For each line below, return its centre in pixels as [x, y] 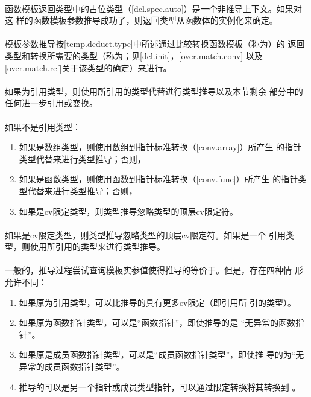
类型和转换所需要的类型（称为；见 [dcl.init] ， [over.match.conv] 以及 [134, 55]
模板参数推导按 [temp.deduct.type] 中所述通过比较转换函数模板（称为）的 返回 [155, 44]
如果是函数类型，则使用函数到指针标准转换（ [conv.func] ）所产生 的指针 [159, 179]
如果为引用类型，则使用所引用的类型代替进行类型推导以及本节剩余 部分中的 [154, 91]
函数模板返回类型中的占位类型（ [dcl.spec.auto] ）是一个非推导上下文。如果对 [153, 8]
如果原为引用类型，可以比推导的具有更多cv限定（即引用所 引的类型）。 [158, 302]
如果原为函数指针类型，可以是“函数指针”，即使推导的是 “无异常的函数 [157, 322]
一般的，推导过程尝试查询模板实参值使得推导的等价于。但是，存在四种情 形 [154, 270]
